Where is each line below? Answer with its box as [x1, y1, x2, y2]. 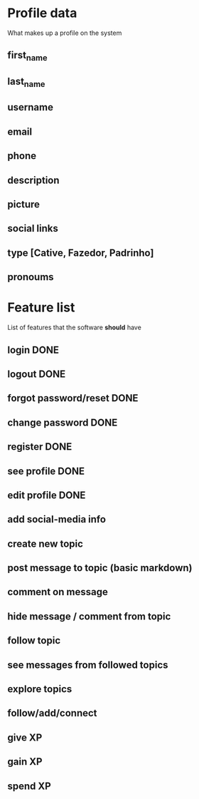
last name [7, 75, 45, 90]
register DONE [7, 440, 72, 453]
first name [7, 49, 48, 63]
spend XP [7, 780, 51, 792]
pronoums [7, 271, 55, 283]
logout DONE [7, 368, 66, 380]
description [7, 174, 60, 186]
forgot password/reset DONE [7, 392, 139, 404]
